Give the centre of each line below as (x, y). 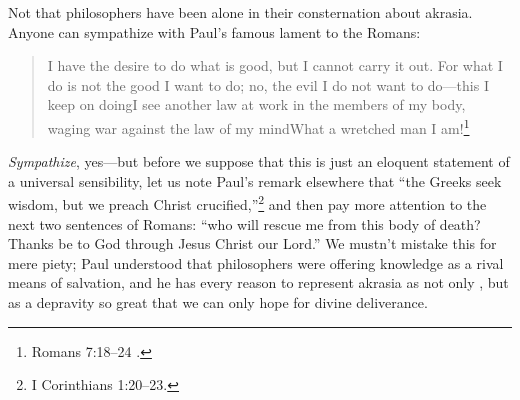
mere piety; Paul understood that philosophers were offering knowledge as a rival (256, 262)
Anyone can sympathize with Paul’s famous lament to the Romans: (214, 31)
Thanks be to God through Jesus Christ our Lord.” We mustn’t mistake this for (252, 243)
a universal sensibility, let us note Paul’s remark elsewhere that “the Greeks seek (255, 180)
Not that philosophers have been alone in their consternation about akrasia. (240, 12)
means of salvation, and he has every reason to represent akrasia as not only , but (258, 282)
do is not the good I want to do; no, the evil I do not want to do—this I (268, 84)
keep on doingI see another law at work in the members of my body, (256, 104)
